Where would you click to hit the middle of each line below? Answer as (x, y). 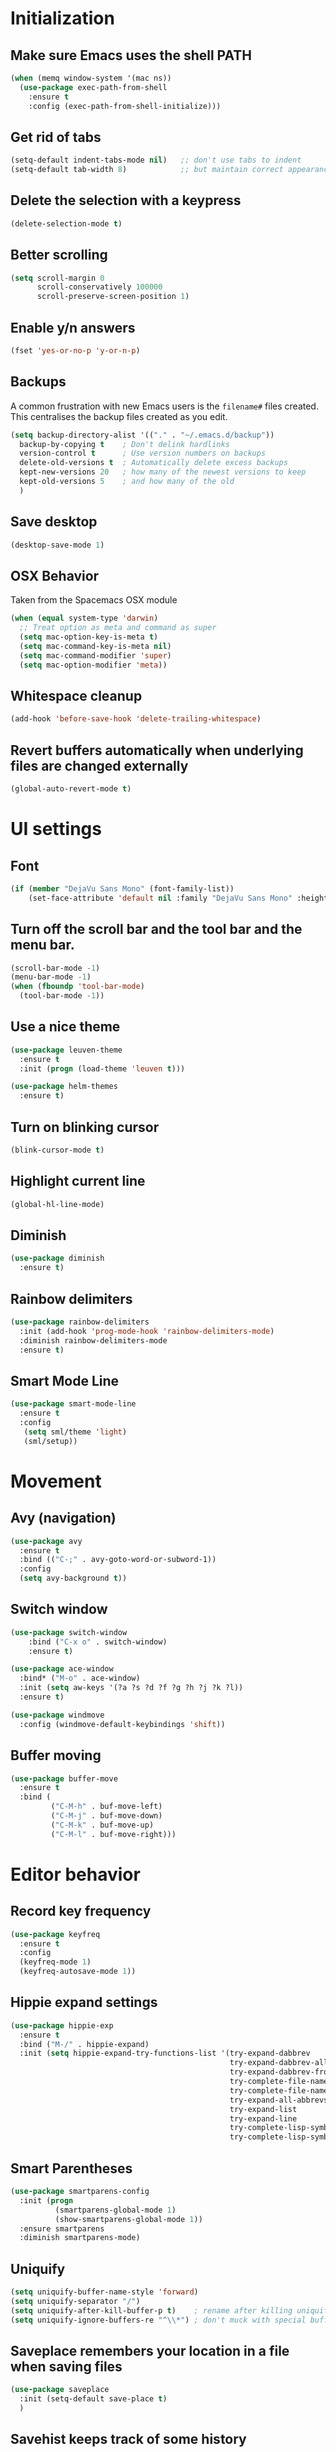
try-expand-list (263, 2109)
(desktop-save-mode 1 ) (57, 545)
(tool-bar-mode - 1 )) (62, 996)
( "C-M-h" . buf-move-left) (106, 1807)
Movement (56, 1481)
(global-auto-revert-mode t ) (71, 789)
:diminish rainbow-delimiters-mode (93, 1340)
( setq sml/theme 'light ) (75, 1432)
